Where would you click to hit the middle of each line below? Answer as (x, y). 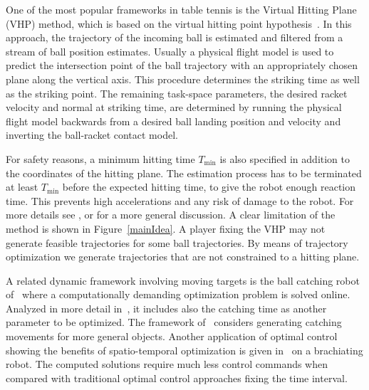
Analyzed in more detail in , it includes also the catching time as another (166, 308)
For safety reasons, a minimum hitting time (100, 158)
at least (22, 187)
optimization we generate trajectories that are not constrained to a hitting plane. (183, 257)
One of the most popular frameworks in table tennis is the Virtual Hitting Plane (181, 9)
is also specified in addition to (285, 158)
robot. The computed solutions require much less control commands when (167, 364)
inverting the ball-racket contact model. (92, 135)
